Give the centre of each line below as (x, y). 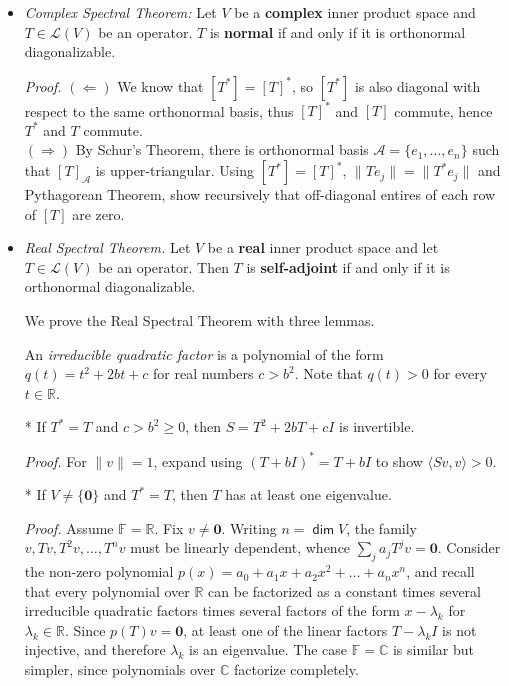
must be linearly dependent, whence (240, 547)
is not (459, 629)
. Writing (249, 527)
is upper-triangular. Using (175, 170)
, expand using (198, 460)
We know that (160, 85)
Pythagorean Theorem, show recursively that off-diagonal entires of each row (260, 194)
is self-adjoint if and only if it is (348, 266)
